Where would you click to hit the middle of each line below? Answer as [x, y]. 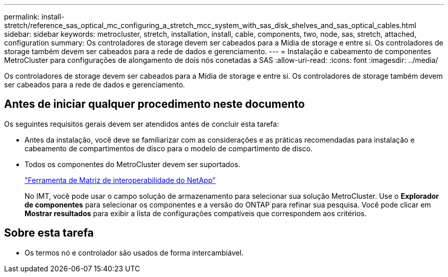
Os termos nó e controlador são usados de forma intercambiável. [134, 252]
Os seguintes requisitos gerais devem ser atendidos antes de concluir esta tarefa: [142, 124]
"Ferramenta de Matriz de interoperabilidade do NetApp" [120, 180]
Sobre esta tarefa [49, 233]
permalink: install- [34, 17]
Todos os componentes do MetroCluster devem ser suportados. [132, 164]
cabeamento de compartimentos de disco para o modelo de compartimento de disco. [169, 148]
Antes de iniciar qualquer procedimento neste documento [154, 104]
